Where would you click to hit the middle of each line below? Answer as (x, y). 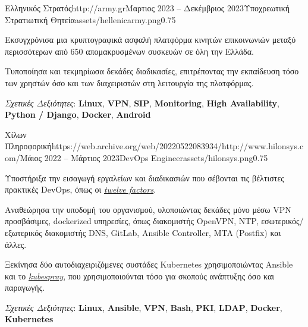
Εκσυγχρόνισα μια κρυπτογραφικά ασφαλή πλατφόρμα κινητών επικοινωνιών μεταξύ (150, 40)
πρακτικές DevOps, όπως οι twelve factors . (81, 189)
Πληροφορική (28, 146)
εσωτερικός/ (282, 221)
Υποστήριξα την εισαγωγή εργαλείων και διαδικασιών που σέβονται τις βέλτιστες (144, 177)
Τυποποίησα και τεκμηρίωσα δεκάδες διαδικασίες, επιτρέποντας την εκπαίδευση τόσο (152, 71)
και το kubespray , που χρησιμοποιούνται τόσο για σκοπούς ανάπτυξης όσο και (140, 276)
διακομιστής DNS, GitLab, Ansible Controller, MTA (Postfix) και (163, 232)
